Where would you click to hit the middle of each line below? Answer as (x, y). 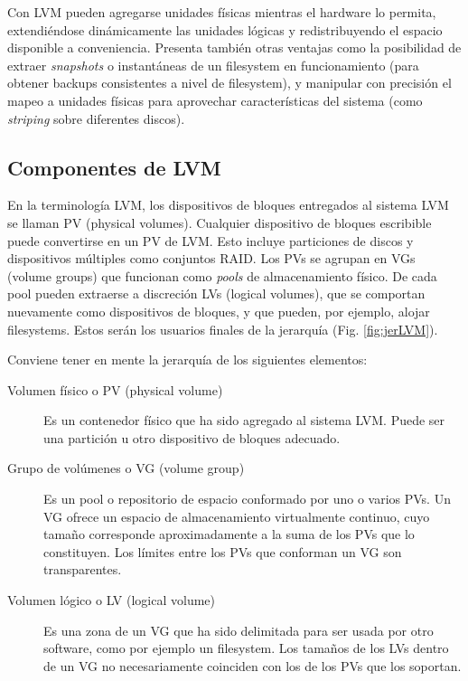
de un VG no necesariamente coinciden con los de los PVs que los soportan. (253, 665)
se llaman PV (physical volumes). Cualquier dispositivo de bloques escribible (220, 222)
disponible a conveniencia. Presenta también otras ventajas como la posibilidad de (234, 47)
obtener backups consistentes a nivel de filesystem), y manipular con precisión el (229, 83)
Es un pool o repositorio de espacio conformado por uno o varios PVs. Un (247, 499)
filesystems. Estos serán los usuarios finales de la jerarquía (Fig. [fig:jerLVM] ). (223, 329)
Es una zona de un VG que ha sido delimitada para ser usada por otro (239, 630)
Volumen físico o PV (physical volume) (115, 389)
